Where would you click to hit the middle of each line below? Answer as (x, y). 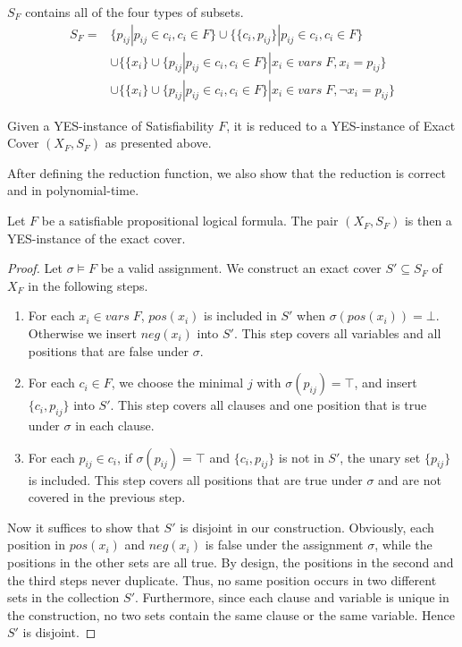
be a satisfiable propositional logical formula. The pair (190, 221)
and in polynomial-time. (73, 190)
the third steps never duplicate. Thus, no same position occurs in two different (222, 579)
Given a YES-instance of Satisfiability (111, 125)
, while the (403, 545)
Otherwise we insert (82, 333)
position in (37, 545)
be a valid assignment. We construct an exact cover (241, 268)
